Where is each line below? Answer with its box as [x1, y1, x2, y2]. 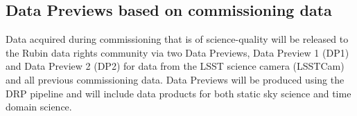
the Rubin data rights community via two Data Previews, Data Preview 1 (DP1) [6, 45, 349, 59]
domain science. [6, 99, 72, 114]
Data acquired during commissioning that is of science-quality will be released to [6, 32, 349, 46]
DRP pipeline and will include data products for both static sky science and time [6, 86, 351, 100]
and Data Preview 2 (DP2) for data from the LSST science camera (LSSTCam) [6, 59, 345, 73]
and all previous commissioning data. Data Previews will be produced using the [6, 72, 345, 86]
